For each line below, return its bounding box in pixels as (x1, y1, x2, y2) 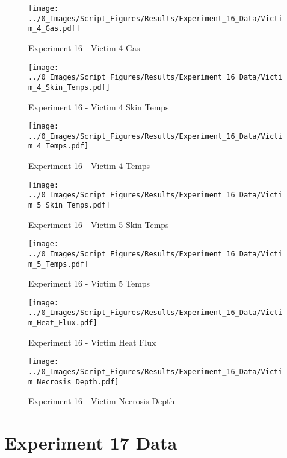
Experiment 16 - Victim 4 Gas (28, 41, 140, 54)
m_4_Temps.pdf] (28, 142, 89, 151)
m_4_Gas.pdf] (28, 24, 80, 33)
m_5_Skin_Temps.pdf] (28, 201, 111, 209)
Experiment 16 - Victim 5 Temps (28, 277, 150, 290)
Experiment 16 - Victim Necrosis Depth (28, 395, 175, 407)
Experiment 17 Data (4, 430, 177, 455)
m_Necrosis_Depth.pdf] (28, 377, 119, 386)
